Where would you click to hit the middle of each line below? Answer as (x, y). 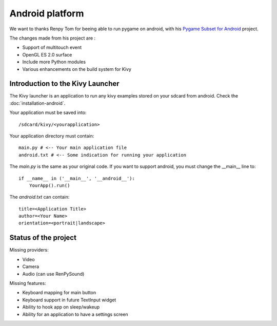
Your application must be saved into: (48, 112)
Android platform (47, 13)
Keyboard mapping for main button (59, 293)
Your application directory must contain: (52, 136)
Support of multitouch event (52, 47)
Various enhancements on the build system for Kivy (77, 69)
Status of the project (43, 238)
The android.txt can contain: (39, 197)
